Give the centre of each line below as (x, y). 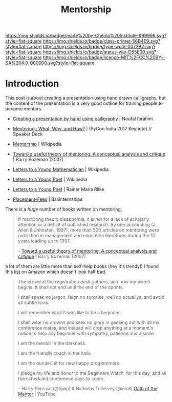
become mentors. (24, 109)
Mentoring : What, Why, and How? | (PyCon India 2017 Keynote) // (82, 129)
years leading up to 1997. (44, 241)
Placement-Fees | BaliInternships (48, 199)
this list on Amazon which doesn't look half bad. (56, 272)
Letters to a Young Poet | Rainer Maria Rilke (58, 189)
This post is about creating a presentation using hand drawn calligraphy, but (86, 98)
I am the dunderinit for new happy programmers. (69, 363)
